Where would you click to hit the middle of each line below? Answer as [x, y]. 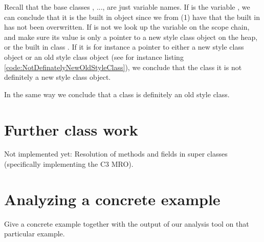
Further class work [71, 129]
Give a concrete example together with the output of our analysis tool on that [127, 223]
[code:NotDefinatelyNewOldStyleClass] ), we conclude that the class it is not [123, 67]
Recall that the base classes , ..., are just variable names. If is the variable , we [127, 7]
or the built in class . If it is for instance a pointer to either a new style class [124, 47]
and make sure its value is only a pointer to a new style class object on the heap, [131, 37]
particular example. [35, 234]
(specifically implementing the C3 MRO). [69, 164]
